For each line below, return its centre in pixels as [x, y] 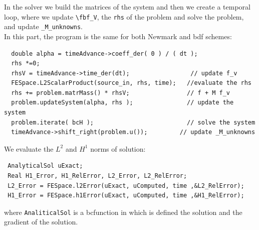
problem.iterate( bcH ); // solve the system [133, 122]
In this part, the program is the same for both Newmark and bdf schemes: [118, 36]
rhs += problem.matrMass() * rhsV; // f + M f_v [121, 93]
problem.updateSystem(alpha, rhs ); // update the [122, 103]
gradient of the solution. [41, 222]
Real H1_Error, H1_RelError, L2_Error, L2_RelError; [97, 176]
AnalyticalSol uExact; [45, 166]
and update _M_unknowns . [43, 26]
